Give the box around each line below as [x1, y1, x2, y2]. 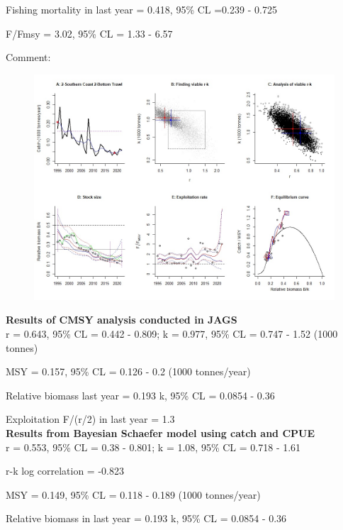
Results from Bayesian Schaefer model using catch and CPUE [6, 425, 315, 440]
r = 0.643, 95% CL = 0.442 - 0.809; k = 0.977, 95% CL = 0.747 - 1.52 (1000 [6, 326, 338, 341]
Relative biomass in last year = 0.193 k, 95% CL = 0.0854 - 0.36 [6, 511, 287, 526]
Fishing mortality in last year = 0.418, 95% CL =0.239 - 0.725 [6, 2, 277, 16]
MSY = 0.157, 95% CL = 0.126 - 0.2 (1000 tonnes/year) [6, 364, 251, 379]
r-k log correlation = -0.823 [6, 463, 124, 478]
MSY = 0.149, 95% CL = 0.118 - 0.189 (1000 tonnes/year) [6, 487, 261, 502]
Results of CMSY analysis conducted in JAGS [6, 312, 237, 327]
